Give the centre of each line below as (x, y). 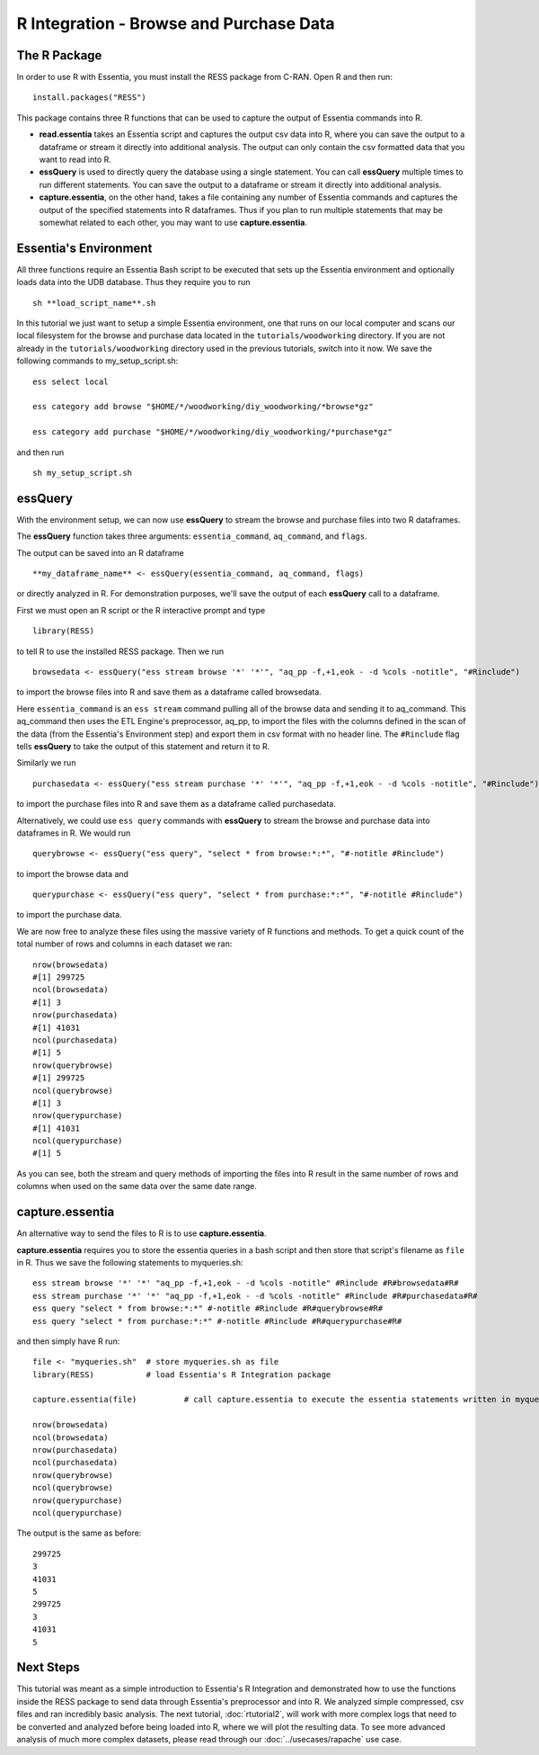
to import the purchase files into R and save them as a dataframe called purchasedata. (176, 804)
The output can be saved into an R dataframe (100, 552)
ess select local (71, 381)
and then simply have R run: (68, 1341)
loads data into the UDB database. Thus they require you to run (133, 282)
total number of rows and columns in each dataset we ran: (124, 944)
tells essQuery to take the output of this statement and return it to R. (143, 746)
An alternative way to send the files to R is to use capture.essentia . (141, 1233)
